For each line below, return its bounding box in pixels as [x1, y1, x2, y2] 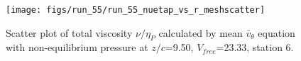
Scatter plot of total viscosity [6, 25, 133, 40]
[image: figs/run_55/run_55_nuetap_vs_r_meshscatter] [6, 5, 266, 15]
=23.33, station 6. [216, 40, 294, 55]
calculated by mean [158, 25, 243, 40]
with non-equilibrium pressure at [6, 40, 148, 55]
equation [258, 25, 295, 40]
